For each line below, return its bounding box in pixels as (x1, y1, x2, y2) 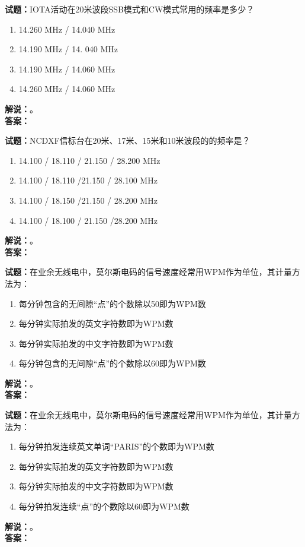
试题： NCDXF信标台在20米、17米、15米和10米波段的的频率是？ (5, 134, 251, 147)
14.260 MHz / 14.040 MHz (18, 23, 115, 35)
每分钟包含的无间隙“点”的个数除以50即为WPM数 (18, 297, 206, 309)
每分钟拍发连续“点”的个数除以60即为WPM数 (18, 500, 190, 513)
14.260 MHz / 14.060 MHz (18, 83, 115, 95)
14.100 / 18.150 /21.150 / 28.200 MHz (18, 194, 158, 206)
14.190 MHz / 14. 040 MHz (18, 43, 118, 55)
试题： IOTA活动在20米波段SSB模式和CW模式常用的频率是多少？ (5, 3, 255, 15)
